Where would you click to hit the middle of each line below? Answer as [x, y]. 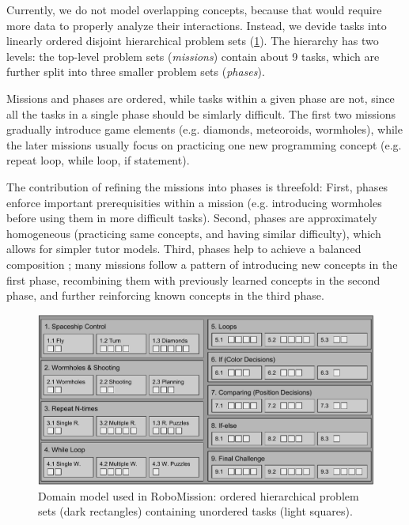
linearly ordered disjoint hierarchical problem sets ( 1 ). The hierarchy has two [193, 41]
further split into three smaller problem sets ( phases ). [136, 72]
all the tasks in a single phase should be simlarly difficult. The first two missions [201, 113]
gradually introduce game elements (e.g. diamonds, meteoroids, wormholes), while [204, 129]
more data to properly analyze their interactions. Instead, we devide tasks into [197, 25]
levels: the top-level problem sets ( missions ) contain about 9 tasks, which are [193, 56]
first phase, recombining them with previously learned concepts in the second [193, 279]
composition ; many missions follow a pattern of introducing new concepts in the [202, 264]
